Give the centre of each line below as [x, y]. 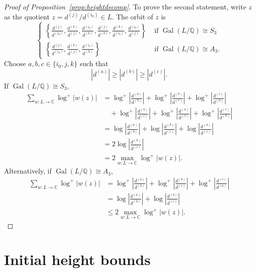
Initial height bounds [77, 259]
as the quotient [27, 17]
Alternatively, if [28, 171]
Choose [15, 63]
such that [94, 63]
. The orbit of [133, 17]
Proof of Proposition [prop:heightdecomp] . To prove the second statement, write [125, 6]
